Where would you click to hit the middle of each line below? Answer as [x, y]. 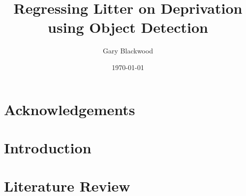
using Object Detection [128, 27]
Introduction [48, 147]
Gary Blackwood [128, 51]
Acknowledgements [70, 109]
